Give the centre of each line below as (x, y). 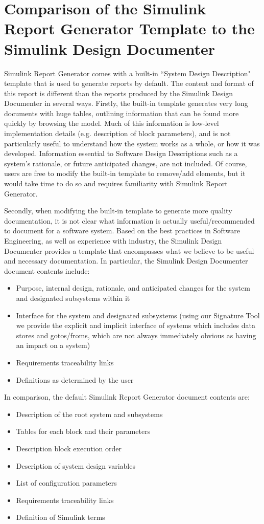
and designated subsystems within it (73, 298)
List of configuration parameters (66, 483)
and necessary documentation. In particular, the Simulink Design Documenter (126, 261)
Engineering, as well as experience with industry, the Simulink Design (113, 241)
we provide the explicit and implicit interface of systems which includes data (136, 325)
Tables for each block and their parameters (83, 431)
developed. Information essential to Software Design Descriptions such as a (121, 153)
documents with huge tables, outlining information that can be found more (122, 113)
